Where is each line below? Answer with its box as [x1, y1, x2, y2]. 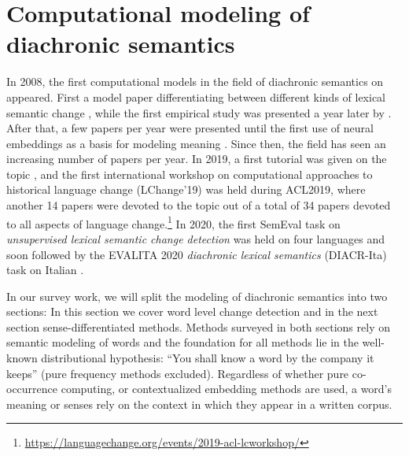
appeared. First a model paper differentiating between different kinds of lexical [6, 88, 386, 105]
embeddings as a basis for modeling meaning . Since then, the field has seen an [6, 135, 386, 151]
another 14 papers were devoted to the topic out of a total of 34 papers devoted [6, 197, 391, 213]
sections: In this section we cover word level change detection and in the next [6, 303, 378, 320]
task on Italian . [6, 261, 84, 278]
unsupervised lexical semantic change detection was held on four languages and [6, 230, 385, 247]
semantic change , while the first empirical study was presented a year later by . [6, 104, 392, 120]
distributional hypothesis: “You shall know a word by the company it [41, 350, 374, 366]
